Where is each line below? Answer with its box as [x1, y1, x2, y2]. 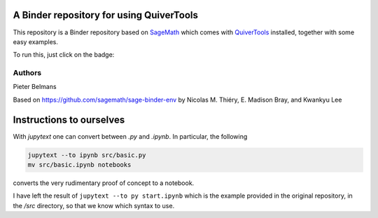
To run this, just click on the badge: [13, 50, 115, 59]
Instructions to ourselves [13, 114, 125, 125]
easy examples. [13, 37, 59, 46]
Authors [13, 68, 42, 78]
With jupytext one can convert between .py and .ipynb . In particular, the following [13, 132, 248, 140]
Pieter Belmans [13, 83, 57, 91]
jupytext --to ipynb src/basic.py [27, 151, 146, 159]
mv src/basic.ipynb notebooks [27, 161, 132, 169]
